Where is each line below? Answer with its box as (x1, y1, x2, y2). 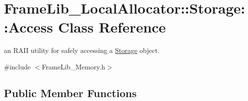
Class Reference (58, 17, 166, 37)
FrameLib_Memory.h (42, 61, 105, 71)
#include (4, 61, 31, 71)
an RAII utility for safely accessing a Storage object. (4, 45, 160, 55)
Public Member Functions (4, 85, 137, 100)
